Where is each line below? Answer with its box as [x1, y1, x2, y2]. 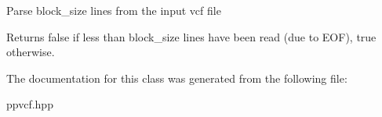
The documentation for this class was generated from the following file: [6, 69, 347, 86]
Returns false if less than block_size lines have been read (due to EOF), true [6, 28, 377, 44]
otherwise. [6, 44, 55, 60]
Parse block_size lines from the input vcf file [6, 2, 221, 18]
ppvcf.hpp [6, 96, 53, 112]
